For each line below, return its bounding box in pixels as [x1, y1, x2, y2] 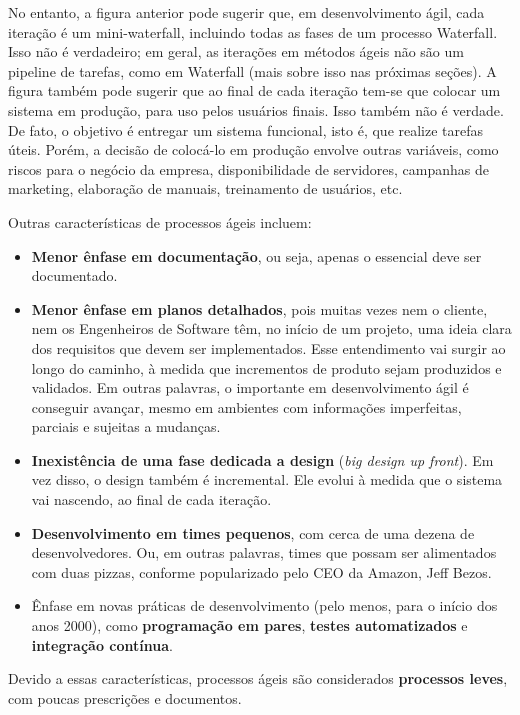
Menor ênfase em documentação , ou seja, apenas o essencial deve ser [31, 245, 482, 266]
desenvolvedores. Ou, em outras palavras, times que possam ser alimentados [31, 542, 497, 563]
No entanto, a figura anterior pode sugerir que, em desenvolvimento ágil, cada [8, 2, 485, 22]
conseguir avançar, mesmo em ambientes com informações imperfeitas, [31, 396, 462, 417]
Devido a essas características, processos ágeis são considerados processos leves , [8, 668, 508, 689]
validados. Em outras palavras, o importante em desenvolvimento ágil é [31, 377, 469, 398]
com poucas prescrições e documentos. [8, 687, 242, 708]
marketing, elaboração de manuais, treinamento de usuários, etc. [8, 178, 403, 199]
